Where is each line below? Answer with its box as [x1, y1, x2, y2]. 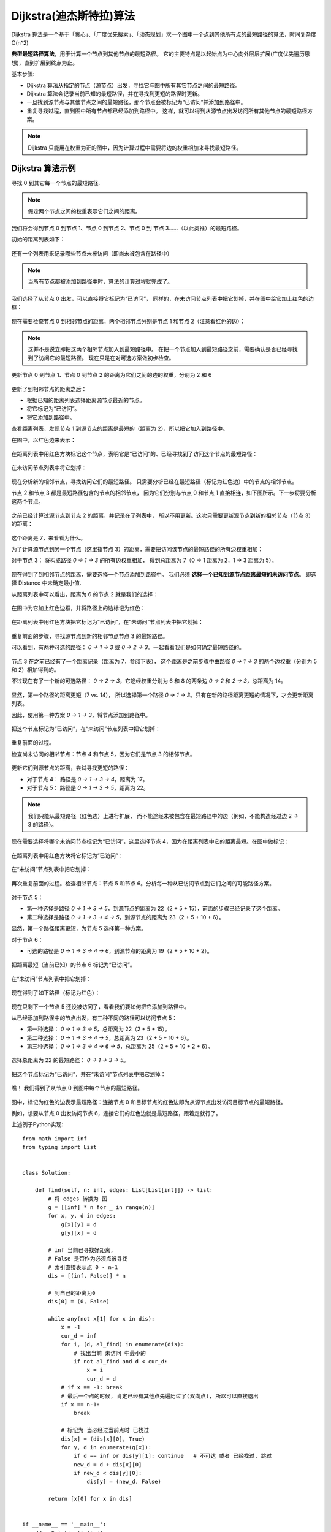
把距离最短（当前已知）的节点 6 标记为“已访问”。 [11, 961, 135, 968]
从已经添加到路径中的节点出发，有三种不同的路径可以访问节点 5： [11, 1014, 178, 1022]
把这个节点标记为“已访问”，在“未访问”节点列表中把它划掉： [11, 725, 161, 732]
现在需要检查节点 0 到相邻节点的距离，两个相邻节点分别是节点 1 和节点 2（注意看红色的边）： [11, 317, 245, 325]
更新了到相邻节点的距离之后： [11, 385, 87, 392]
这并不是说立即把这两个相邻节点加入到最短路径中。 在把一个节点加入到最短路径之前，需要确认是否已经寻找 [28, 346, 298, 353]
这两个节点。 [11, 498, 44, 505]
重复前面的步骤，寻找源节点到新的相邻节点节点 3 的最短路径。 [11, 632, 169, 640]
